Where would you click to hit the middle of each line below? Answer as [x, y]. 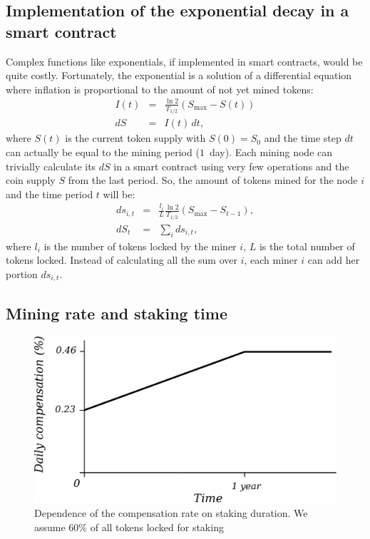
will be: [119, 194]
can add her [334, 260]
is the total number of [307, 246]
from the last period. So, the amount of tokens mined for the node [213, 180]
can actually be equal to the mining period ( [103, 152]
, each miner [271, 260]
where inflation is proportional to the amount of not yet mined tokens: [160, 89]
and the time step [303, 138]
